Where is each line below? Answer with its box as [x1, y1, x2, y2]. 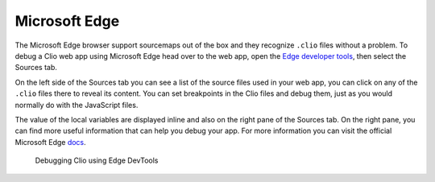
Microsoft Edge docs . [14, 137, 86, 147]
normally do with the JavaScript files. [14, 100, 139, 110]
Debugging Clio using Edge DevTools [35, 155, 159, 165]
